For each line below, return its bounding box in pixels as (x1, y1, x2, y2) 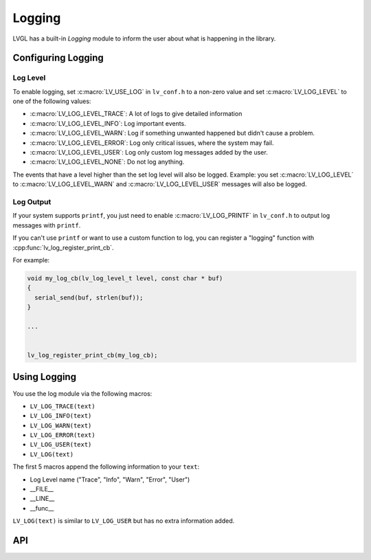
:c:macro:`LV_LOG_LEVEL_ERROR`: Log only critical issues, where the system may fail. (30, 138, 274, 147)
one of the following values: (12, 97, 91, 106)
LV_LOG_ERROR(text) (30, 432, 95, 439)
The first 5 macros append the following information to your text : (12, 462, 199, 471)
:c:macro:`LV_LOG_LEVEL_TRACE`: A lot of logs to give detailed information (30, 110, 243, 118)
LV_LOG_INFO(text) (30, 412, 92, 420)
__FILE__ (30, 485, 54, 493)
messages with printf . (12, 221, 81, 229)
